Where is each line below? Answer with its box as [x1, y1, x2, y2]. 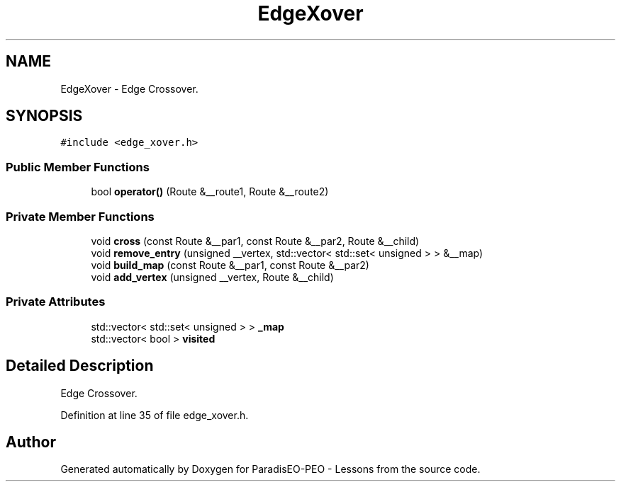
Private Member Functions [6, 209, 155, 224]
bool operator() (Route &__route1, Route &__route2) [91, 185, 329, 198]
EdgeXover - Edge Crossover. [60, 82, 198, 95]
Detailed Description [6, 357, 154, 375]
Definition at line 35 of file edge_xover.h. [60, 408, 249, 421]
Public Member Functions [6, 159, 150, 174]
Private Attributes [6, 294, 106, 309]
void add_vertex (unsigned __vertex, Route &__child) [91, 270, 334, 283]
